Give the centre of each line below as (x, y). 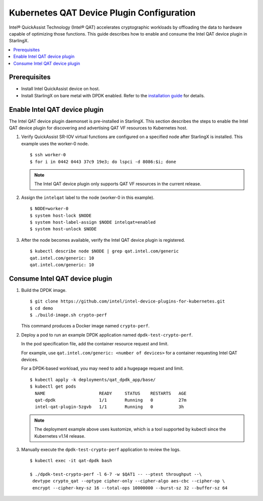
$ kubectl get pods (53, 386)
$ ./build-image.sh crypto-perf (68, 315)
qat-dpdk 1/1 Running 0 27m (111, 400)
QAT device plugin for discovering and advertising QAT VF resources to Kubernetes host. (98, 128)
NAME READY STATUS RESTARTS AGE (111, 393)
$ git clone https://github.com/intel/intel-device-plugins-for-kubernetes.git (127, 301)
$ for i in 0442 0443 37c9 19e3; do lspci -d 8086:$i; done (103, 161)
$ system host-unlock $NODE (63, 229)
